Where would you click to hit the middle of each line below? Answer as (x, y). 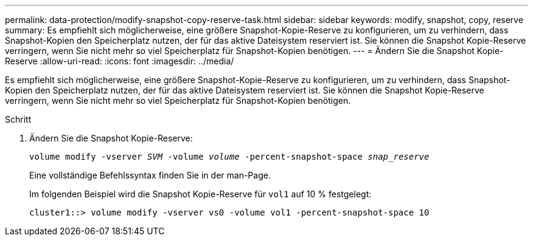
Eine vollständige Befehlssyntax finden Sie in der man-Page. (150, 175)
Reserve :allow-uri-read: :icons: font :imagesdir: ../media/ (120, 61)
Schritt (18, 119)
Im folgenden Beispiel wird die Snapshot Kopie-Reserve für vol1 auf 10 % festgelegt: (200, 194)
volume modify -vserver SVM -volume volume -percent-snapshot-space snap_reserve (229, 157)
